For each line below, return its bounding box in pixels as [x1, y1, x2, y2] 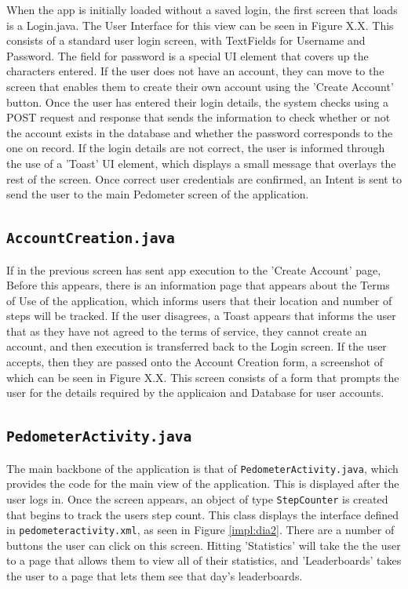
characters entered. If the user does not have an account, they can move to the [6, 63, 384, 79]
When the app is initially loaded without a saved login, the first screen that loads [6, 2, 398, 17]
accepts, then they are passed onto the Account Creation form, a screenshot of [6, 354, 383, 370]
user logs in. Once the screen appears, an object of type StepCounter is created [6, 490, 388, 507]
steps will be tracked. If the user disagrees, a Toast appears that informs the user [6, 307, 396, 324]
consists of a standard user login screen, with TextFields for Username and [6, 32, 366, 49]
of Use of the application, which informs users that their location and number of [6, 292, 392, 308]
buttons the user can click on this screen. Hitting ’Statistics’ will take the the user [6, 536, 401, 553]
